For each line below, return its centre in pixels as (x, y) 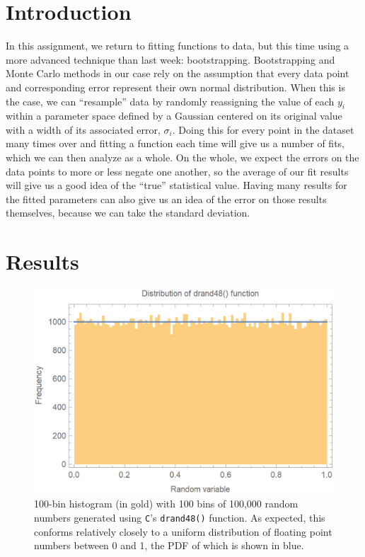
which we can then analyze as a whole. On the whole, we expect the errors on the (182, 157)
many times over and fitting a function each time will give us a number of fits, (175, 143)
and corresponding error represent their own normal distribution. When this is (175, 87)
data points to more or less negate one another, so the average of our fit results (177, 171)
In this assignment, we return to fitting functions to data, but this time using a (178, 46)
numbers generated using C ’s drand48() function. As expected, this (180, 517)
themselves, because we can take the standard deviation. (128, 213)
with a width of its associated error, (83, 129)
